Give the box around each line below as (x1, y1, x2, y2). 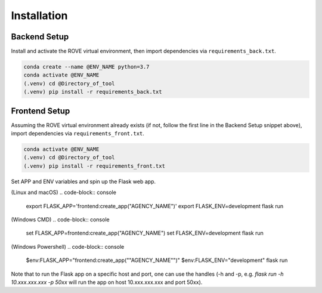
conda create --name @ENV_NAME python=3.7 (23, 63, 150, 70)
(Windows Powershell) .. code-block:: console (11, 243, 125, 250)
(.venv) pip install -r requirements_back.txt (23, 88, 162, 95)
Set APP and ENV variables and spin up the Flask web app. (11, 178, 156, 185)
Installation (11, 9, 68, 22)
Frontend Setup (11, 106, 70, 116)
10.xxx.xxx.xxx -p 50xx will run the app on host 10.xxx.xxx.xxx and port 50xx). (11, 278, 203, 286)
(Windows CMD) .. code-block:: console (11, 216, 110, 223)
